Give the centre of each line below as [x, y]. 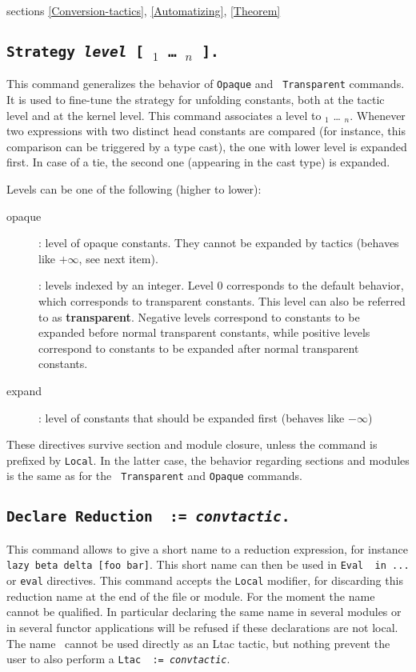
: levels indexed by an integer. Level [126, 285]
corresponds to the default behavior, [315, 285]
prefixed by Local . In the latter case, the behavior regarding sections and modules [208, 460]
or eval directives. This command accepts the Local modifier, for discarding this [205, 580]
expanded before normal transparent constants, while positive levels [204, 332]
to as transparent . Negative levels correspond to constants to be [199, 316]
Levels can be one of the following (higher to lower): [134, 189]
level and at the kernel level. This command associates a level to [164, 115]
